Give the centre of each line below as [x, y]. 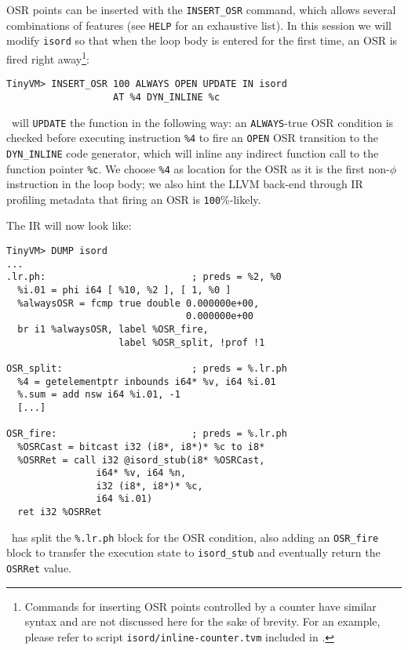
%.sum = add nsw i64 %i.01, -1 [99, 395]
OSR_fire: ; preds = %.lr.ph [147, 434]
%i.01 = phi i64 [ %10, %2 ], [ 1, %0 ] [124, 290]
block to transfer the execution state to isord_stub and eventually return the [193, 552]
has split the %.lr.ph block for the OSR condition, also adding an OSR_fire [195, 537]
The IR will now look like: [69, 225]
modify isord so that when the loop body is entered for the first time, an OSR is [202, 40]
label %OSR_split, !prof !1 [192, 342]
